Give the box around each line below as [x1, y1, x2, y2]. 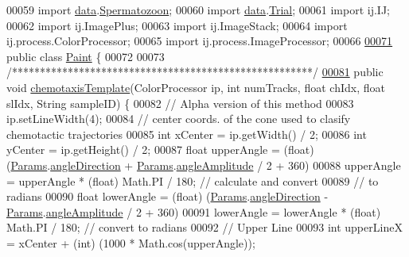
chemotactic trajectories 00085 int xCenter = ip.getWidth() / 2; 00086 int [6, 125, 367, 142]
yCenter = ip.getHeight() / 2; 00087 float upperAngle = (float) [6, 141, 314, 158]
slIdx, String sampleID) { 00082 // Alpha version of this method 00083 [6, 94, 354, 111]
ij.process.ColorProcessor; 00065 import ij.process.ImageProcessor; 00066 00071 [6, 33, 393, 49]
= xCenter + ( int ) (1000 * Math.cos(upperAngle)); [6, 234, 255, 251]
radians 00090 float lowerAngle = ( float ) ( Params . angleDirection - [6, 188, 329, 205]
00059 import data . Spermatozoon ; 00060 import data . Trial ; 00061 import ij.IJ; [6, 2, 391, 17]
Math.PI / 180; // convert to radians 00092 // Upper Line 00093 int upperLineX [6, 219, 403, 236]
